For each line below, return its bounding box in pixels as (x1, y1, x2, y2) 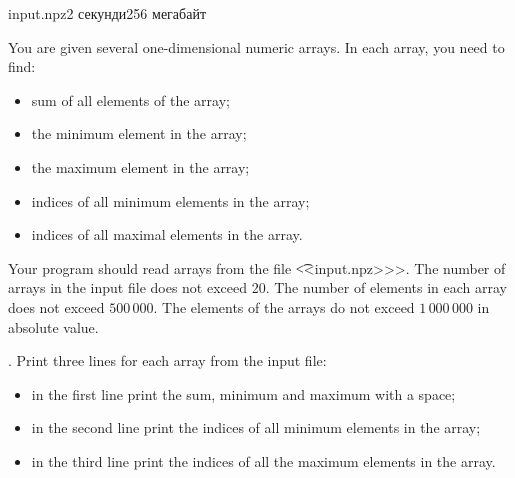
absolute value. (8, 316, 99, 337)
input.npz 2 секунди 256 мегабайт (8, 3, 206, 23)
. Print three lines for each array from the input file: (8, 350, 327, 371)
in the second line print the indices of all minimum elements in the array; (31, 417, 481, 438)
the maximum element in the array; (31, 156, 250, 177)
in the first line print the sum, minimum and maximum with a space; (31, 383, 456, 404)
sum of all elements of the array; (31, 89, 230, 110)
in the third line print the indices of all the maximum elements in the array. (31, 450, 496, 471)
